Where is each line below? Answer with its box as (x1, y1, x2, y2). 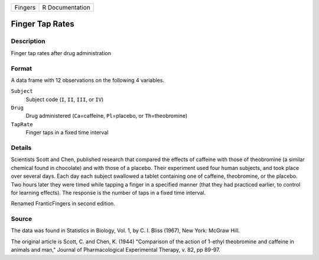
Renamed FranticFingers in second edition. (11, 200, 115, 207)
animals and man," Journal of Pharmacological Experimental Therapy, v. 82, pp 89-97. (11, 246, 221, 253)
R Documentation (42, 4, 91, 11)
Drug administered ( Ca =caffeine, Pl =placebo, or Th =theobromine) (25, 113, 188, 120)
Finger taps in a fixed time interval (25, 129, 109, 136)
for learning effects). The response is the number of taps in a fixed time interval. (11, 189, 206, 196)
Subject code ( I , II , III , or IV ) (25, 95, 104, 103)
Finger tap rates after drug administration (11, 49, 112, 56)
